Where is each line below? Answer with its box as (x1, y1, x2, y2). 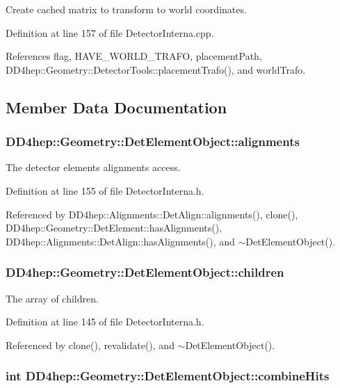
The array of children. (6, 291, 99, 305)
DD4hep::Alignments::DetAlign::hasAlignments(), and (6, 234, 235, 248)
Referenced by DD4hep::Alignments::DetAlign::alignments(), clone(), (6, 207, 298, 221)
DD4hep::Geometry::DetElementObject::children (6, 264, 284, 281)
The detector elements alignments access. (6, 160, 181, 175)
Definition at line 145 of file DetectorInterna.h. (6, 314, 204, 329)
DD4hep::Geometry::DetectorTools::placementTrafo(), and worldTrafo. (6, 62, 306, 76)
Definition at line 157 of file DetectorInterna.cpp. (6, 25, 214, 40)
